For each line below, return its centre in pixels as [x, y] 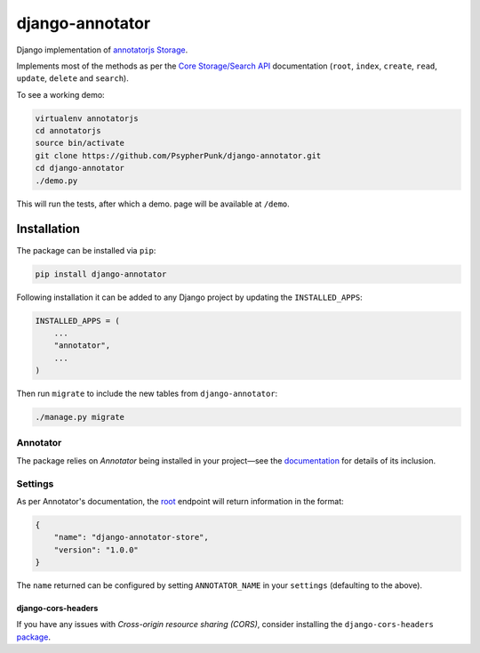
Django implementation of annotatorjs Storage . [102, 50]
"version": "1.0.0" [96, 550]
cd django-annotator [80, 168]
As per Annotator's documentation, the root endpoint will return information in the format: [180, 501]
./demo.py [56, 181]
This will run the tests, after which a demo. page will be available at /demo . [153, 204]
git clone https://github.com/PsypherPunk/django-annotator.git [178, 155]
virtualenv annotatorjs [87, 118]
